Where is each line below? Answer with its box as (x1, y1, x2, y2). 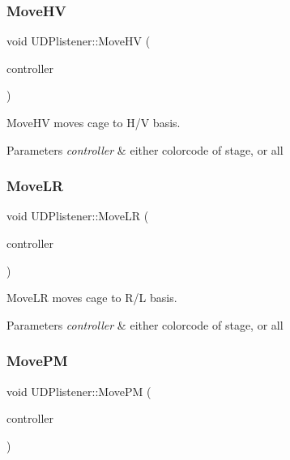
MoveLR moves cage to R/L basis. (6, 289, 177, 306)
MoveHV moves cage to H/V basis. (6, 114, 181, 130)
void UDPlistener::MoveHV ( (6, 32, 151, 49)
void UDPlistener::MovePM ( (6, 382, 151, 399)
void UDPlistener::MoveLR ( (6, 207, 149, 224)
